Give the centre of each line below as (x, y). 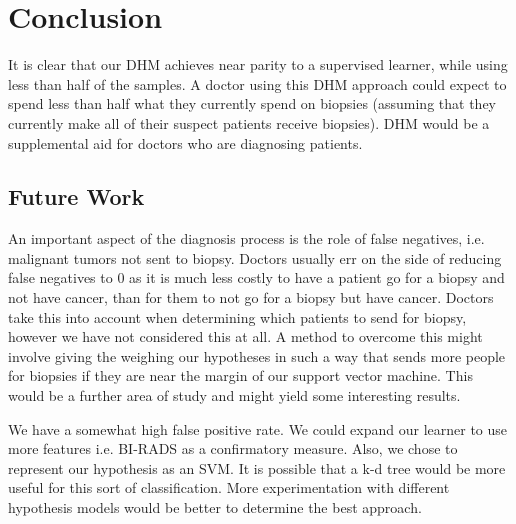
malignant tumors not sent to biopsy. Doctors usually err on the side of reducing (255, 257)
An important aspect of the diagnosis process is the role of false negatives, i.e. (246, 238)
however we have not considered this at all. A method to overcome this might (245, 336)
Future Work (76, 196)
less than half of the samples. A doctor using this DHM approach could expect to (257, 83)
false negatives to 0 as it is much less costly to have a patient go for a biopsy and (256, 277)
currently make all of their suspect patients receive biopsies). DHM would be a (249, 122)
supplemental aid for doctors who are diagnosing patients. (185, 142)
